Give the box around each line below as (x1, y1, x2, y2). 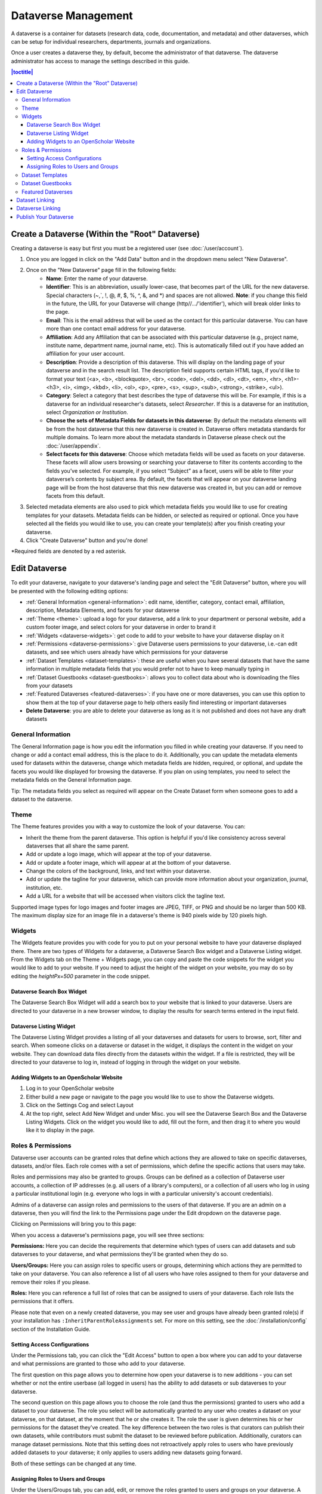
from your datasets (26, 682, 73, 689)
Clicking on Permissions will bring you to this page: (11, 1220, 137, 1227)
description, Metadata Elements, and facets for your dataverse (26, 607, 180, 614)
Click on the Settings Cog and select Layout (26, 1101, 134, 1109)
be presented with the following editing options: (11, 587, 128, 595)
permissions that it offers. (11, 1297, 74, 1305)
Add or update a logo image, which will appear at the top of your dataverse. (26, 850, 212, 858)
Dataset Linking (16, 196, 55, 203)
